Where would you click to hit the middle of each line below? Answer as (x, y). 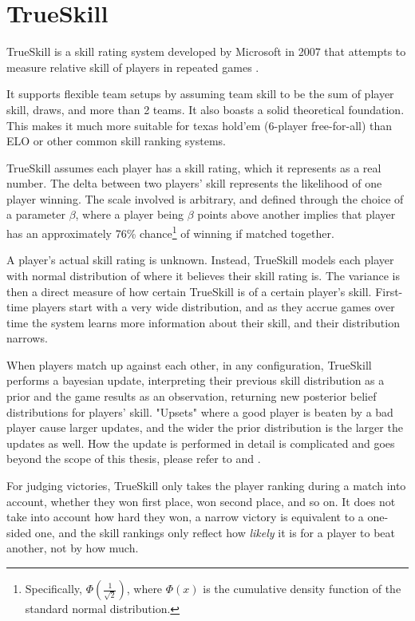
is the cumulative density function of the (302, 588)
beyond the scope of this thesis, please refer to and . (134, 459)
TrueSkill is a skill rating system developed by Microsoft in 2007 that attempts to (206, 51)
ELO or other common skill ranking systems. (116, 141)
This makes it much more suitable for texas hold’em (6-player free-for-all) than (200, 125)
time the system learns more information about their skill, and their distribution (203, 322)
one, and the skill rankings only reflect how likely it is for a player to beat (215, 532)
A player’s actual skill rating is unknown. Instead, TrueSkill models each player (200, 260)
